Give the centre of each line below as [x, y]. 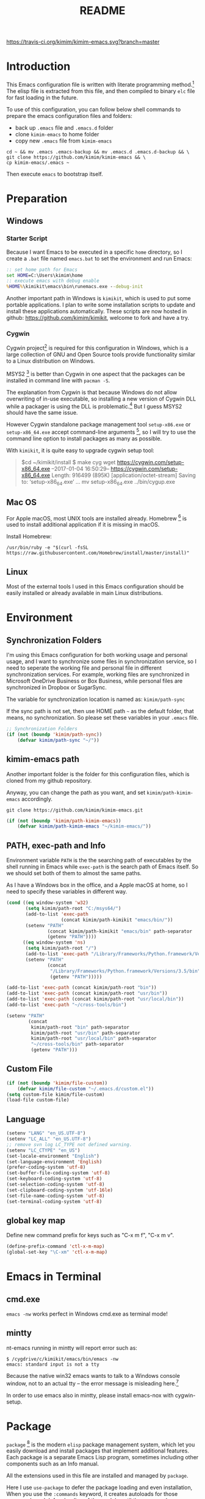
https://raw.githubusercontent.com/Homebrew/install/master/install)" [98, 553]
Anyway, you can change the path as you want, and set [76, 792]
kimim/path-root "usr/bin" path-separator [85, 1033]
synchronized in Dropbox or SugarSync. [56, 687]
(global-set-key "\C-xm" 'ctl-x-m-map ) [57, 1252]
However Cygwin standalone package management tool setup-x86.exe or [99, 424]
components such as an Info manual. [53, 1464]
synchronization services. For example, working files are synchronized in [98, 675]
